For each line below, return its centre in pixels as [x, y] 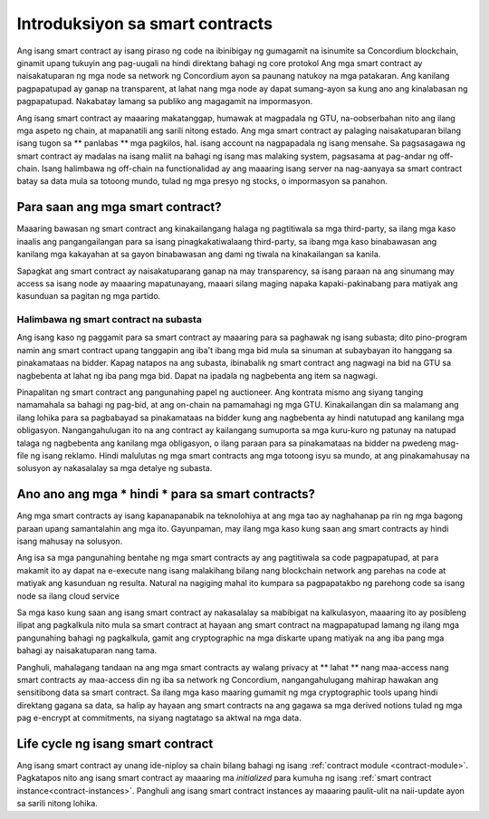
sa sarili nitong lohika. [58, 804]
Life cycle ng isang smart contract [115, 743]
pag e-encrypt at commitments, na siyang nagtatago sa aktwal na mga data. [159, 718]
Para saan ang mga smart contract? [119, 207]
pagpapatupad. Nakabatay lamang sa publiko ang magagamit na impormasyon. [165, 101]
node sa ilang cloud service [68, 596]
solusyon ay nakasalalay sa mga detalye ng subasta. [115, 468]
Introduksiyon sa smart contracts [145, 24]
